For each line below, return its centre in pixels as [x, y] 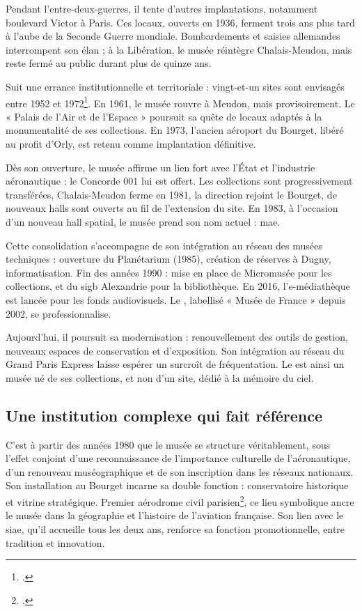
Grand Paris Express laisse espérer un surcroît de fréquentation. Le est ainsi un [175, 364]
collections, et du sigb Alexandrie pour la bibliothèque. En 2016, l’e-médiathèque [178, 286]
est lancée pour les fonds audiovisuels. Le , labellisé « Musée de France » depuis [176, 299]
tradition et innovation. [55, 542]
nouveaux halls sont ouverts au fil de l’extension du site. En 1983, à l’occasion [172, 208]
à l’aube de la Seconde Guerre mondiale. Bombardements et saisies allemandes [173, 36]
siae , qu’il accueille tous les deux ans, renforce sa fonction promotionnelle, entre [175, 528]
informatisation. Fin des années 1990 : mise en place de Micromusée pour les [169, 272]
